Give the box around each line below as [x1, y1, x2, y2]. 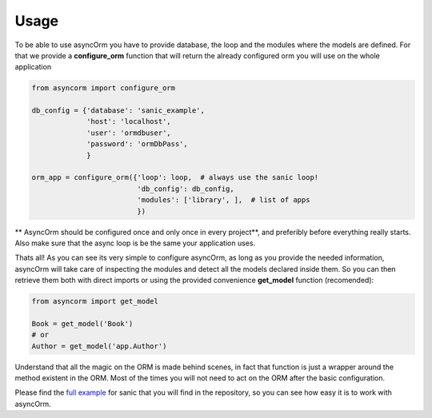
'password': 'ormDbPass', [86, 140, 188, 149]
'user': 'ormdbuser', [86, 128, 171, 137]
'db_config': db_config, [137, 184, 235, 193]
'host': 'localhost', [86, 117, 171, 126]
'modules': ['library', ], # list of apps [137, 196, 310, 205]
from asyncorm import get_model [31, 297, 159, 306]
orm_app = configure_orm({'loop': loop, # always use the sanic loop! [31, 173, 319, 182]
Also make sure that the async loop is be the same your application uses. [14, 238, 256, 248]
